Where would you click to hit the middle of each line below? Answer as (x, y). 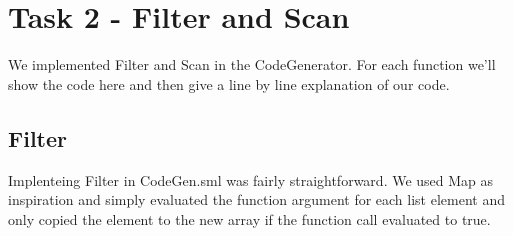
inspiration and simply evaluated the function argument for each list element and (256, 199)
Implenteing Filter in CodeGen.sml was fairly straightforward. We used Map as (251, 179)
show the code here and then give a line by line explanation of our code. (229, 83)
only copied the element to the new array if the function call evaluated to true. (249, 218)
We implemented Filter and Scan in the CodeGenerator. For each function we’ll (252, 64)
